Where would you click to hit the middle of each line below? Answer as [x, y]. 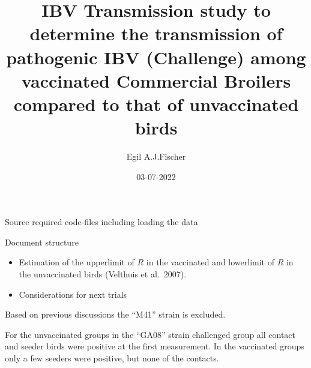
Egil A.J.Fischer [156, 156]
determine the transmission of [156, 33]
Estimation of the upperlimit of [77, 262]
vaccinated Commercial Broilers [156, 80]
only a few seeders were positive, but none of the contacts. [112, 358]
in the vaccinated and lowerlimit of [210, 262]
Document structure [42, 242]
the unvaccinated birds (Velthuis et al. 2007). [103, 274]
